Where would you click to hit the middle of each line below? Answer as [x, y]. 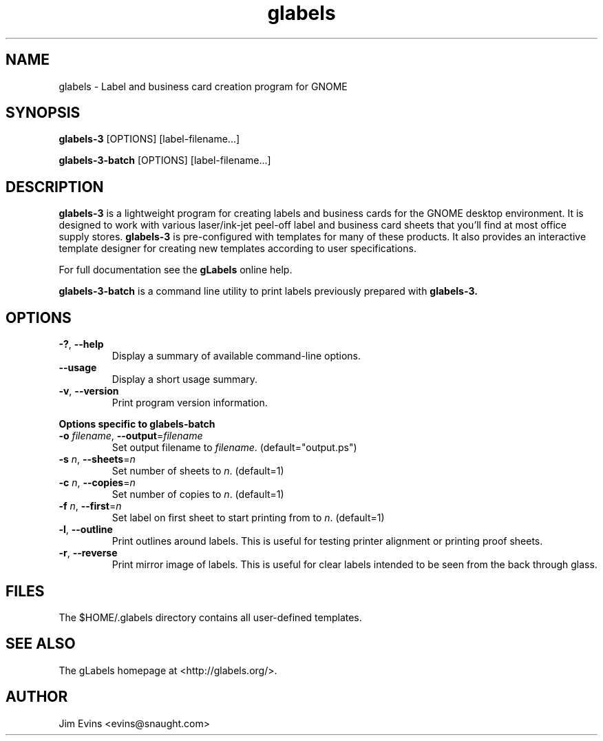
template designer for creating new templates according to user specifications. [237, 249]
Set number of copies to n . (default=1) [198, 494]
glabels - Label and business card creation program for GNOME [203, 86]
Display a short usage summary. [185, 379]
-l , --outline [86, 530]
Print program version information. [190, 403]
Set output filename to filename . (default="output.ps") [234, 448]
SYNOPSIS [43, 113]
